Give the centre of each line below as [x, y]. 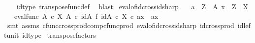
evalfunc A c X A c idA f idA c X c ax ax [86, 16]
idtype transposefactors [59, 35]
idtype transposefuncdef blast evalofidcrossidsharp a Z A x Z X [132, 6]
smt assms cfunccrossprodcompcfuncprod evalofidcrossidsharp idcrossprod [121, 25]
